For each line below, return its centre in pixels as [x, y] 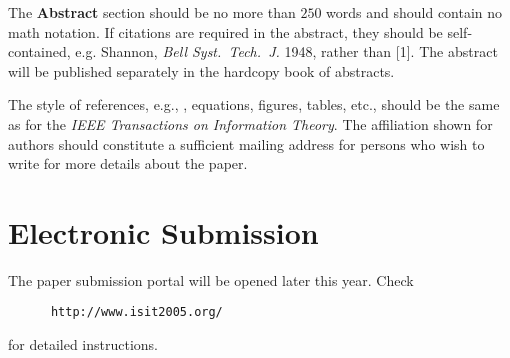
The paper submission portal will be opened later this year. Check [211, 279]
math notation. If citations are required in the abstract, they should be [225, 31]
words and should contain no [414, 12]
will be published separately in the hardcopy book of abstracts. [201, 70]
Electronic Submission [163, 231]
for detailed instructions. [83, 344]
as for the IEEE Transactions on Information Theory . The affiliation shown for [250, 123]
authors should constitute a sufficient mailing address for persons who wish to [246, 143]
